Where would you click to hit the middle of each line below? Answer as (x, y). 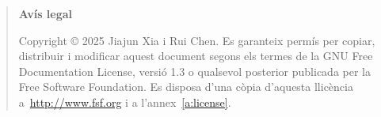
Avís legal (46, 13)
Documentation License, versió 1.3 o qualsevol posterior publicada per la (194, 71)
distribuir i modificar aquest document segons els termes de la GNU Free (196, 56)
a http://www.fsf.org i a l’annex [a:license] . (125, 102)
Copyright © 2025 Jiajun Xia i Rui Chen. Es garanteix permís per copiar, (197, 40)
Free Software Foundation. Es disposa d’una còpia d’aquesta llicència (186, 87)
